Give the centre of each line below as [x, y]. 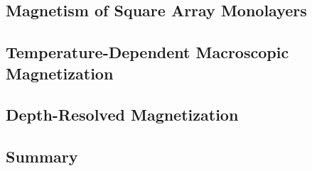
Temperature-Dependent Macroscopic [147, 52]
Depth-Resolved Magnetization [122, 115]
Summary [42, 156]
